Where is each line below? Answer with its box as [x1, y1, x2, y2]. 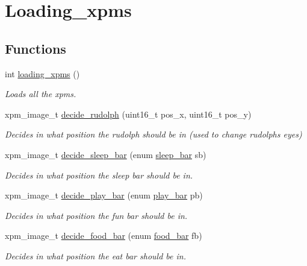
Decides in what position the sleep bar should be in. [5, 168, 193, 181]
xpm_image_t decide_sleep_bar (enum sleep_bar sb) [5, 148, 206, 160]
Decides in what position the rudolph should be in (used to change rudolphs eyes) [5, 128, 302, 141]
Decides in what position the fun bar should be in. [5, 209, 188, 221]
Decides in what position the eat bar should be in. [5, 249, 186, 262]
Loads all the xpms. [5, 87, 76, 100]
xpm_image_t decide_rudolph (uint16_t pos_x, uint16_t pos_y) [5, 107, 252, 120]
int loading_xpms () [5, 67, 80, 80]
